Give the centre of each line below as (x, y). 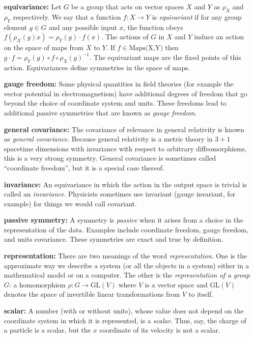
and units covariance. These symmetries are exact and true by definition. (114, 239)
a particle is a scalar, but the (47, 330)
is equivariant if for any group (197, 16)
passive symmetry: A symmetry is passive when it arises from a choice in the (124, 220)
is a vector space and (176, 284)
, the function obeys (153, 27)
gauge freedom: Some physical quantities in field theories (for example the (119, 84)
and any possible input (83, 27)
